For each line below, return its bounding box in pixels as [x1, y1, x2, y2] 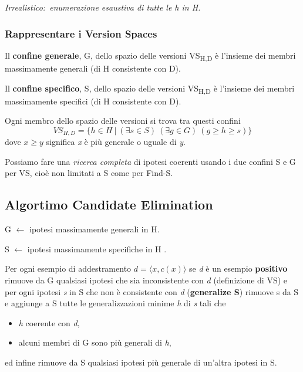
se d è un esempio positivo [189, 262, 288, 275]
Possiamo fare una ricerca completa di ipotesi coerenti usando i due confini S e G [5, 155, 296, 167]
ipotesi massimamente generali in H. [29, 223, 160, 235]
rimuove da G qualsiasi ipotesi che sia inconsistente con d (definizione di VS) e [5, 274, 288, 286]
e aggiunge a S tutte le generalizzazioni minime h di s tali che [5, 297, 226, 309]
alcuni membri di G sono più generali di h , [18, 336, 171, 349]
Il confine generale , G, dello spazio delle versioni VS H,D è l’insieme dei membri [5, 49, 296, 63]
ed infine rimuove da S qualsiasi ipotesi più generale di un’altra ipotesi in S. [5, 356, 277, 368]
